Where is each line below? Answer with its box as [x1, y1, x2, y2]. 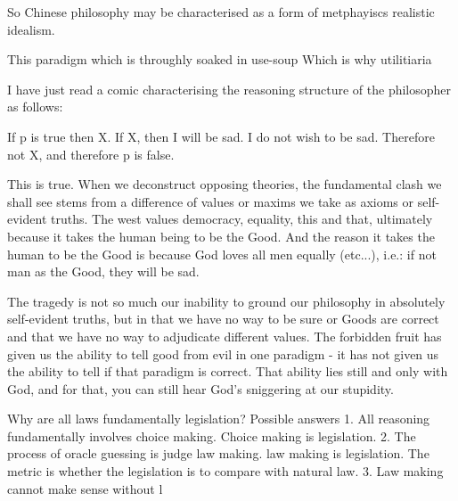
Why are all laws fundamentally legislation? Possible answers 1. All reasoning [7, 409, 430, 428]
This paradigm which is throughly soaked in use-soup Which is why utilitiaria [7, 50, 432, 69]
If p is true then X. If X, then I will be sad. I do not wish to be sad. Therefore [7, 127, 435, 145]
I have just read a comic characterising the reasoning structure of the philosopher [7, 79, 452, 98]
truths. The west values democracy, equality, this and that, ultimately [50, 209, 433, 228]
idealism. [7, 20, 55, 38]
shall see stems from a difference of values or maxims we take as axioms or [7, 192, 414, 210]
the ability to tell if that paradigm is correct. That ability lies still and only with [7, 362, 448, 381]
